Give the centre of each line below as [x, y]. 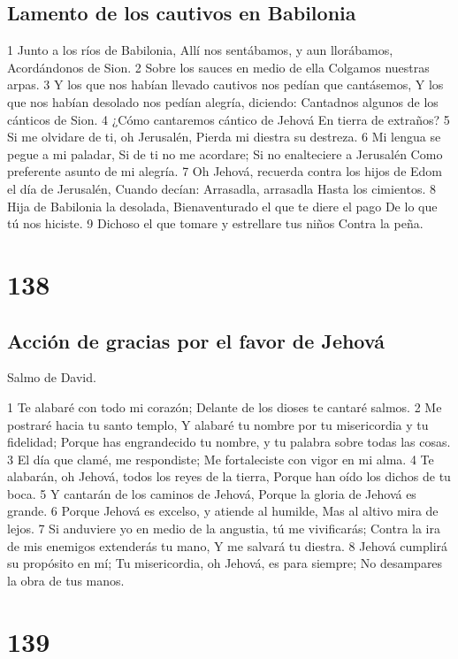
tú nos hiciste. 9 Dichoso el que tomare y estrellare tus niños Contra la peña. [215, 223]
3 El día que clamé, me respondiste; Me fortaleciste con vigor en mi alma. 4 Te [221, 459]
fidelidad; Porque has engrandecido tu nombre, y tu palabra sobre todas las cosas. [229, 442]
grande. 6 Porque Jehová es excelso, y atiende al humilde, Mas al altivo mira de [223, 511]
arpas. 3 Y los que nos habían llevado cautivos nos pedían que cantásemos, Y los [225, 84]
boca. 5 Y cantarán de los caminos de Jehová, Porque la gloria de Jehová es [212, 493]
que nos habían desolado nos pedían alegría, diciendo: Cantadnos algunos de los [223, 101]
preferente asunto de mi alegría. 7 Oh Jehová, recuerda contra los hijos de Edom [225, 171]
